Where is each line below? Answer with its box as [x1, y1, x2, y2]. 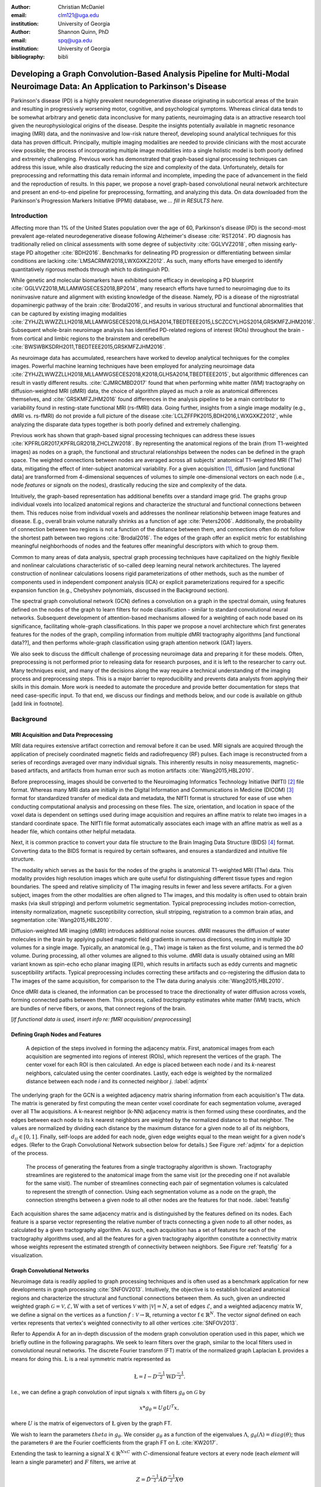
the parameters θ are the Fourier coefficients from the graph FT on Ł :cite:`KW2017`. [11, 1439, 218, 1446]
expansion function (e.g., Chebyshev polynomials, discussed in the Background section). [11, 586, 229, 594]
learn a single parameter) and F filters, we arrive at [11, 1458, 136, 1466]
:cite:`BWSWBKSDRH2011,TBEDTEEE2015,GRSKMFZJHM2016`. [11, 343, 166, 350]
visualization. [11, 1251, 43, 1259]
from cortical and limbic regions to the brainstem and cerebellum [11, 335, 170, 342]
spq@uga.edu [58, 36, 92, 44]
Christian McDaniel [58, 4, 105, 10]
